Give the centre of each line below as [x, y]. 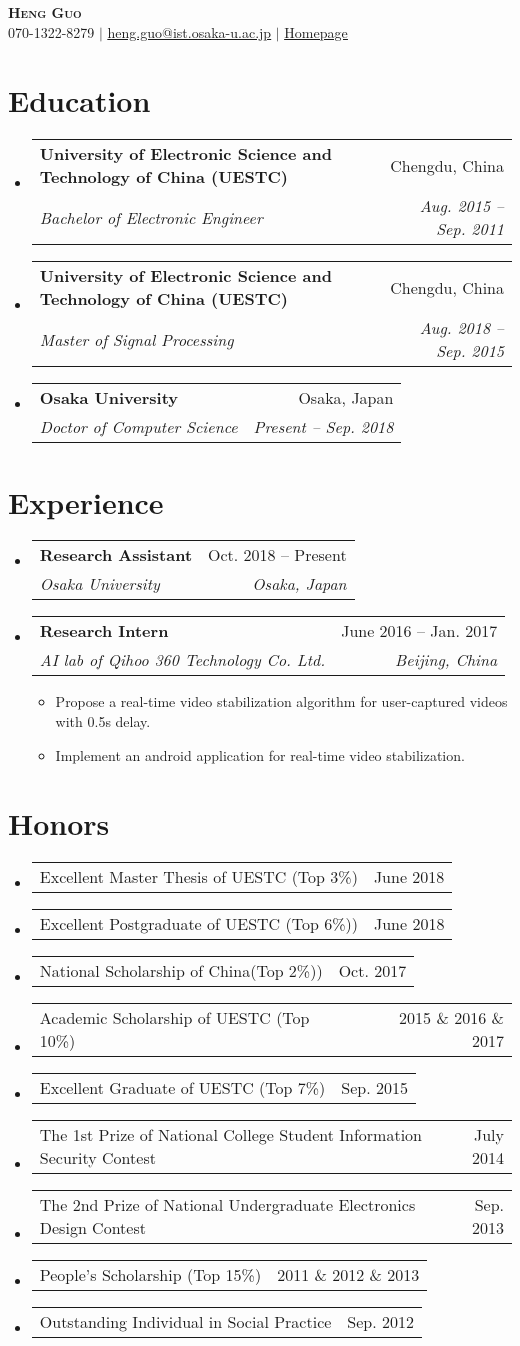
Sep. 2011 [470, 229]
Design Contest [92, 1228]
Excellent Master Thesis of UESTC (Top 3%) [198, 877]
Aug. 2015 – [461, 206]
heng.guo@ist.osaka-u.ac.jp [189, 31]
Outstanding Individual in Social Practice [185, 1322]
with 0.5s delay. [103, 721]
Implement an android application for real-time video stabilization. [260, 754]
